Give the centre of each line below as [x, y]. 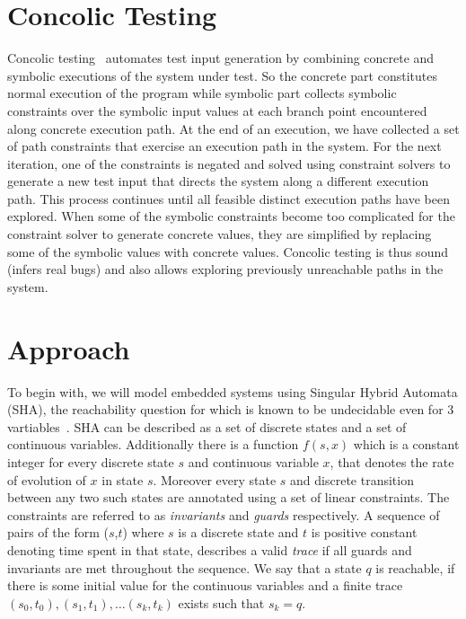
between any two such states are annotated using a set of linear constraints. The [229, 497]
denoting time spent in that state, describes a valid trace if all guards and [210, 549]
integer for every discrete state [91, 461]
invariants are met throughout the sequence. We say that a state [185, 567]
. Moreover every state [215, 479]
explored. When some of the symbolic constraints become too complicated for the [231, 216]
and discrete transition [352, 479]
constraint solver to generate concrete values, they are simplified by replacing [220, 234]
